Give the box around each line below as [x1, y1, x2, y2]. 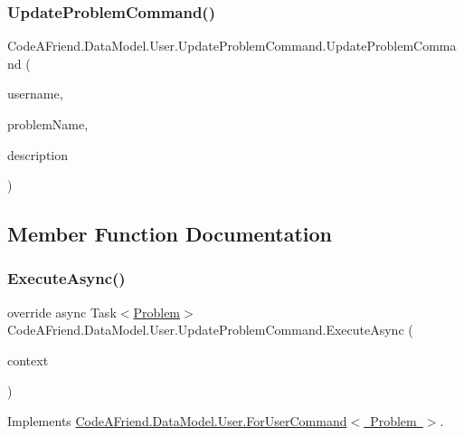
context [7, 350, 49, 369]
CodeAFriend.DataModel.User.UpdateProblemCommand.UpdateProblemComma [7, 36, 457, 55]
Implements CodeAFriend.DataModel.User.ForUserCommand [7, 412, 347, 431]
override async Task [7, 302, 117, 321]
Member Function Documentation [7, 220, 333, 248]
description [7, 145, 69, 164]
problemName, [7, 115, 89, 133]
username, [7, 84, 63, 103]
